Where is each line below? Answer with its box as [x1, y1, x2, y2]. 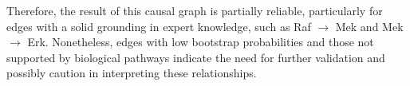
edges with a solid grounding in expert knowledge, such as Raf [6, 18, 311, 34]
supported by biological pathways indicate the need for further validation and [6, 49, 385, 65]
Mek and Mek [335, 18, 404, 34]
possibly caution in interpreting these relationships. [6, 64, 257, 81]
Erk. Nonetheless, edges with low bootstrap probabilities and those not [27, 33, 374, 50]
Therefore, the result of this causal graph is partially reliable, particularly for [6, 2, 383, 18]
